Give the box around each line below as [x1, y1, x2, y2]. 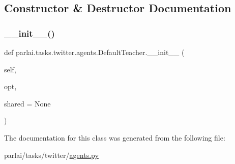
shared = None [4, 98, 51, 108]
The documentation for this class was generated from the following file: [4, 132, 225, 143]
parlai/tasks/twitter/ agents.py [4, 149, 99, 160]
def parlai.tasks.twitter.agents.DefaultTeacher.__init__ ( [4, 47, 185, 57]
